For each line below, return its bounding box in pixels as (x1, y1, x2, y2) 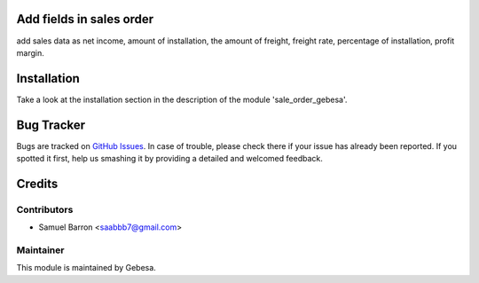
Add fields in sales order (16, 12, 154, 27)
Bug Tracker (16, 117, 86, 132)
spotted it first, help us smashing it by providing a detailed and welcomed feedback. (16, 153, 323, 164)
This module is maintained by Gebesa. (16, 263, 157, 273)
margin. (16, 47, 44, 58)
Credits (16, 176, 59, 191)
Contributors (16, 203, 74, 216)
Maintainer (16, 244, 65, 256)
